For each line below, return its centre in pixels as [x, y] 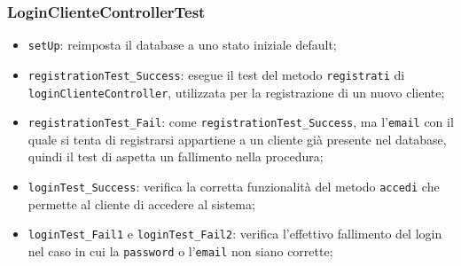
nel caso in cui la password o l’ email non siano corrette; [180, 250]
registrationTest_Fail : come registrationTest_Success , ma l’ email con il [241, 122]
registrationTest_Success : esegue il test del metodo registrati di [216, 74]
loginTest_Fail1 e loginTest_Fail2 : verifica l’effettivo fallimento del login [235, 234]
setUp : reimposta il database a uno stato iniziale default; [182, 45]
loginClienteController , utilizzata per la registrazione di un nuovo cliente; [236, 92]
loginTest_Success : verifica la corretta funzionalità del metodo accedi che [234, 187]
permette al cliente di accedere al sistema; [141, 203]
